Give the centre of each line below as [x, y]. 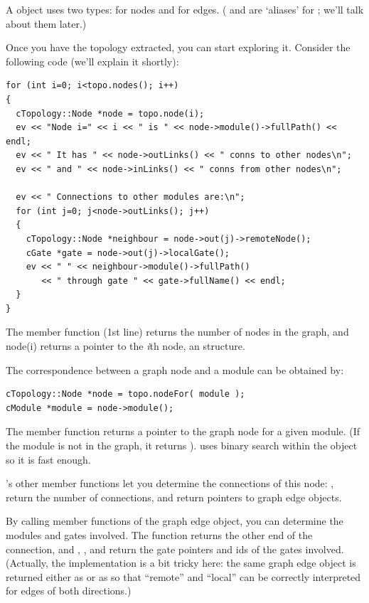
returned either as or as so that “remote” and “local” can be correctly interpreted [183, 576]
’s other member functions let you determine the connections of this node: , [170, 483]
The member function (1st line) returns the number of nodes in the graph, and [177, 332]
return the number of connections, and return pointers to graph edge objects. [174, 497]
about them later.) [46, 23]
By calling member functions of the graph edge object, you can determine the [175, 521]
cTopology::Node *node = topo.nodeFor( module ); [125, 394]
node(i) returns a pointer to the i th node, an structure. [125, 346]
